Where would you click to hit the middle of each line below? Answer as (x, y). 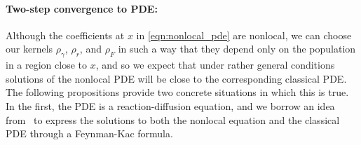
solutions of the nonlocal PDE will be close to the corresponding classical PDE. (176, 78)
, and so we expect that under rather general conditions (215, 65)
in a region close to (46, 65)
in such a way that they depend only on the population (237, 49)
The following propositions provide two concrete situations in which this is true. (177, 92)
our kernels (29, 49)
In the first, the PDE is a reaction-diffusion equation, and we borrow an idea (170, 105)
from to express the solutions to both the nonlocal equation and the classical (173, 119)
